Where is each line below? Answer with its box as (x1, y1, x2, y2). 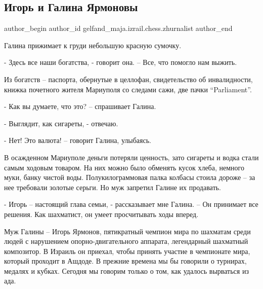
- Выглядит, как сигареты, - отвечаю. (4, 118, 118, 128)
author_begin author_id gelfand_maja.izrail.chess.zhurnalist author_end (4, 23, 233, 33)
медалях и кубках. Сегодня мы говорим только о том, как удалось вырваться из (4, 265, 249, 276)
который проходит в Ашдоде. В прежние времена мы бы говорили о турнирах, (4, 256, 247, 266)
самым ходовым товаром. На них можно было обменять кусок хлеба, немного (4, 162, 244, 172)
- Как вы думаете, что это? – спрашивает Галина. (4, 101, 156, 112)
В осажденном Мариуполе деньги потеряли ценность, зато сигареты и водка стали (4, 152, 259, 162)
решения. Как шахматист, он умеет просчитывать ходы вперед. (4, 208, 199, 219)
